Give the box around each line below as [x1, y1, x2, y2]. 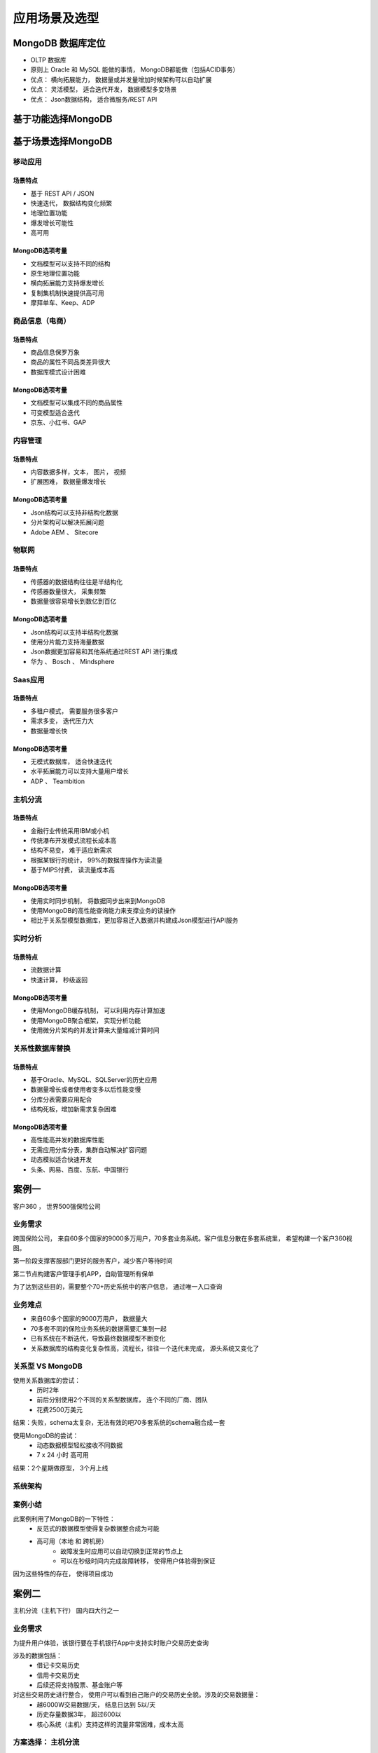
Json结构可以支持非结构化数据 [30, 508, 119, 517]
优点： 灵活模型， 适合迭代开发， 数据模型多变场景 [30, 85, 177, 94]
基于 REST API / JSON [30, 189, 94, 198]
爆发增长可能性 [30, 218, 73, 227]
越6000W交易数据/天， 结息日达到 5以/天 [36, 1700, 156, 1709]
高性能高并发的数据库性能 [30, 1136, 104, 1144]
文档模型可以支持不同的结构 [30, 259, 111, 268]
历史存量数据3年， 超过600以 [36, 1710, 122, 1719]
